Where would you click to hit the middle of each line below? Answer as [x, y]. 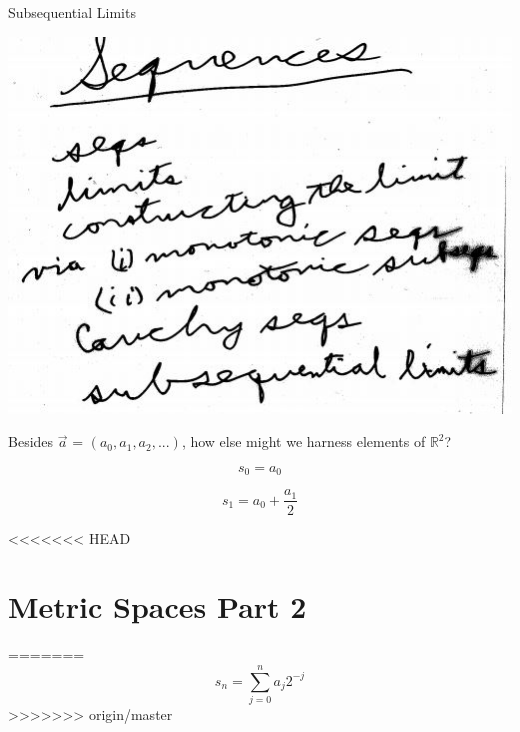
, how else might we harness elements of [303, 441]
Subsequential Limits [72, 12]
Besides [31, 441]
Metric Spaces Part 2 [157, 606]
